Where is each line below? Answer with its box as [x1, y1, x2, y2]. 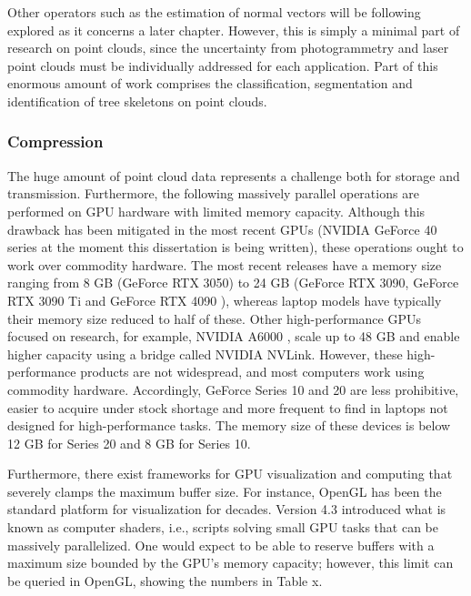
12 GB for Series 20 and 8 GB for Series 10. [7, 433, 251, 452]
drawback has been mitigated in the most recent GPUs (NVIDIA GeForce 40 [7, 219, 437, 238]
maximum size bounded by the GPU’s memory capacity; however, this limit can [7, 553, 454, 572]
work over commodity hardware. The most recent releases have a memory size [7, 255, 442, 274]
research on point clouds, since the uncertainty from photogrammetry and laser [7, 38, 449, 57]
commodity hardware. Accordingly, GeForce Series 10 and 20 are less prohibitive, [7, 379, 459, 399]
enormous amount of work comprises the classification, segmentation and [7, 74, 413, 93]
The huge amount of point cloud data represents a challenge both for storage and [7, 166, 460, 185]
